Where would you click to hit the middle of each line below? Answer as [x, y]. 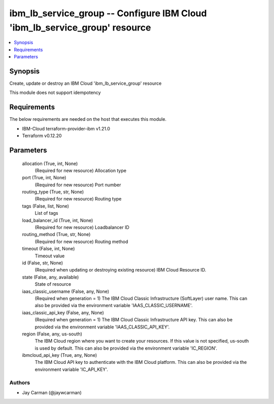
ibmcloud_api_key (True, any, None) [60, 355]
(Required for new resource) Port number [78, 185]
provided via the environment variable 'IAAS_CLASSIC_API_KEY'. [102, 327]
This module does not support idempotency [55, 93]
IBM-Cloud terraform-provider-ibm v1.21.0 [66, 128]
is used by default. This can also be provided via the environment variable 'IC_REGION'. [126, 348]
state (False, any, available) [50, 277]
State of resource [53, 284]
